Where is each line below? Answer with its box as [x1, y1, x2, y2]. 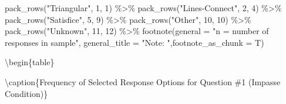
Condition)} [5, 87, 48, 99]
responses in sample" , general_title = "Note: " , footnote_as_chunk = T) [5, 36, 264, 48]
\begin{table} [5, 56, 55, 68]
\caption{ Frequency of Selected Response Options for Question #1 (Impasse [5, 75, 281, 88]
